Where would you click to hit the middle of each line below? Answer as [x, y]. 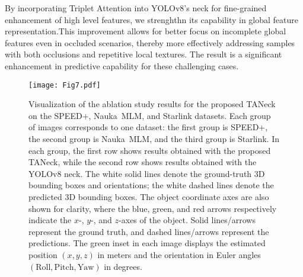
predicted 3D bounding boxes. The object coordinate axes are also [149, 196]
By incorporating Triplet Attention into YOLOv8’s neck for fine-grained [136, 8]
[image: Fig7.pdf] [65, 85]
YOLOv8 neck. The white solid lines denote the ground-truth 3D [147, 173]
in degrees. [123, 266]
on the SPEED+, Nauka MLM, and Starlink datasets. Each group [150, 115]
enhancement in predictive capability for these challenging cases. [122, 65]
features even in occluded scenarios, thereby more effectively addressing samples [150, 42]
